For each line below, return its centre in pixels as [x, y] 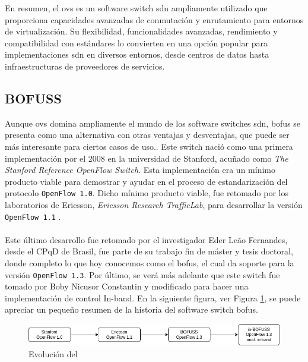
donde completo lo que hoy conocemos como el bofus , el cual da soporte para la [150, 263]
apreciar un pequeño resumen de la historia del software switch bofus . [131, 309]
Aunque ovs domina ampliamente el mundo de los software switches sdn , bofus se [153, 123]
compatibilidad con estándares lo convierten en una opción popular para [136, 43]
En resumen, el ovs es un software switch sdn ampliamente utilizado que [136, 8]
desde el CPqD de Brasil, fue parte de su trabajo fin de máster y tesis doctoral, [149, 251]
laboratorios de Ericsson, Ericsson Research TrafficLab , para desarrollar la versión [154, 204]
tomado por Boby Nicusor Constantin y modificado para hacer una [127, 286]
